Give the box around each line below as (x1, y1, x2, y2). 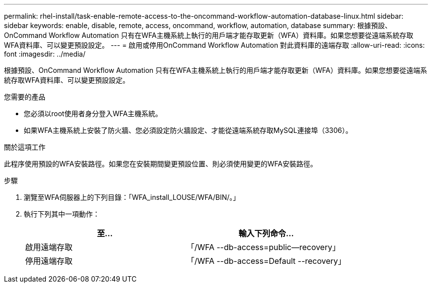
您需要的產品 (4, 93, 45, 101)
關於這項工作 (4, 143, 45, 151)
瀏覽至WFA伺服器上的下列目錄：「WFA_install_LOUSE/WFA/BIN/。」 (24, 193, 240, 201)
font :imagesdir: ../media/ (4, 50, 86, 58)
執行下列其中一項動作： (24, 210, 100, 218)
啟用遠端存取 (25, 242, 73, 252)
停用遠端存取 (25, 256, 73, 266)
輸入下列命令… (238, 228, 294, 238)
